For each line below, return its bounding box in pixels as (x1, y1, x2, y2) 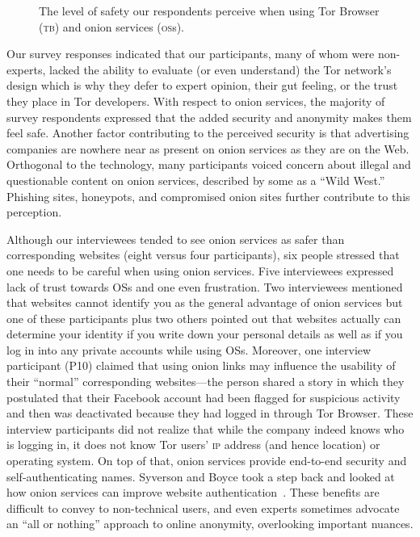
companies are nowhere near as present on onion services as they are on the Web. (6, 140, 409, 157)
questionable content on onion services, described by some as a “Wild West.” (6, 171, 385, 188)
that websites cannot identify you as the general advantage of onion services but (6, 294, 403, 311)
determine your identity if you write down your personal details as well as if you (6, 325, 403, 342)
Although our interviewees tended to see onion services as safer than (6, 230, 345, 247)
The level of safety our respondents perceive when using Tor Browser (39, 2, 380, 19)
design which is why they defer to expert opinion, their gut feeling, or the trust (6, 77, 398, 94)
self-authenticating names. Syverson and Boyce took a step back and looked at (6, 468, 395, 485)
